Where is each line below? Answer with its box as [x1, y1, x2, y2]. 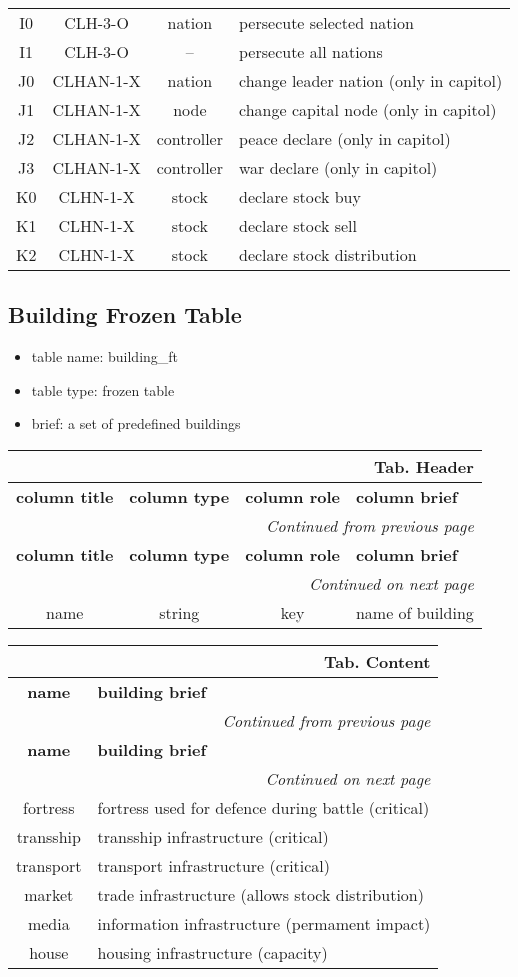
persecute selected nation [239, 11, 414, 34]
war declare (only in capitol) [239, 156, 438, 179]
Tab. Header [374, 454, 474, 478]
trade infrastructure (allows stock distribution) [97, 882, 424, 906]
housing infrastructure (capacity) [97, 940, 328, 964]
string [159, 600, 200, 624]
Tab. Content [324, 649, 431, 673]
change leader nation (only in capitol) [239, 69, 503, 92]
